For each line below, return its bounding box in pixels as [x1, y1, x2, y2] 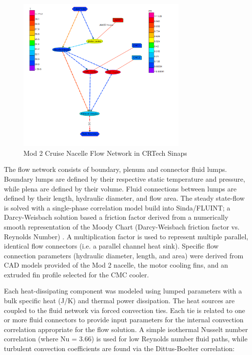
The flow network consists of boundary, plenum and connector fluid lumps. [4, 164, 227, 174]
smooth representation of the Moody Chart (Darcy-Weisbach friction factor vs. [4, 221, 240, 231]
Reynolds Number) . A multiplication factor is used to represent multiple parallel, [4, 231, 249, 241]
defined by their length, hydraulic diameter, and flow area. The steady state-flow [4, 193, 245, 203]
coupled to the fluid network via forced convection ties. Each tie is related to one [4, 305, 245, 315]
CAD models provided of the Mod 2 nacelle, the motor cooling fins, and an [4, 260, 228, 270]
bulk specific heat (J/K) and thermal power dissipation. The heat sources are [4, 295, 235, 306]
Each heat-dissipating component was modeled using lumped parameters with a [4, 286, 242, 296]
